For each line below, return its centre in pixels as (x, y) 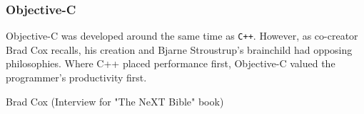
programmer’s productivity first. (76, 78)
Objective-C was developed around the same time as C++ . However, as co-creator (182, 36)
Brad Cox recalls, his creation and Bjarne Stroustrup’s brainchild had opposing (179, 49)
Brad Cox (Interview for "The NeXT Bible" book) (115, 101)
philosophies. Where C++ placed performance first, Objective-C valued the (171, 63)
